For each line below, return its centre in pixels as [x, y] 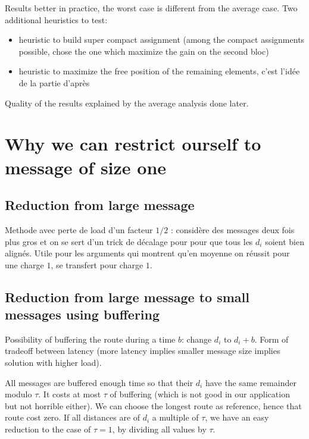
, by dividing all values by [159, 429]
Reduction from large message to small [127, 297]
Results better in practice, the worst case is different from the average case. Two [151, 8]
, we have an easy [237, 417]
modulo [18, 394]
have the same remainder [251, 382]
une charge [24, 264]
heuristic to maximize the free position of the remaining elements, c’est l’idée [159, 71]
